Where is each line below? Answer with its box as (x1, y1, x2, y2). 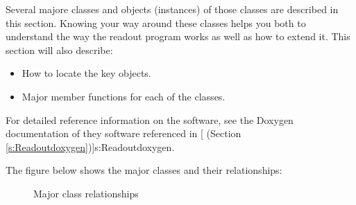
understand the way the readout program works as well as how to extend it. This (6, 29, 350, 44)
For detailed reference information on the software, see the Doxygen (6, 112, 294, 127)
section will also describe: (6, 42, 113, 57)
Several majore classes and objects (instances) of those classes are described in (6, 2, 339, 16)
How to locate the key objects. (22, 66, 151, 80)
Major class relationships (33, 186, 139, 200)
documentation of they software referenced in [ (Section (6, 126, 241, 141)
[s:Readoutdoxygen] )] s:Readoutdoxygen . (6, 139, 175, 154)
